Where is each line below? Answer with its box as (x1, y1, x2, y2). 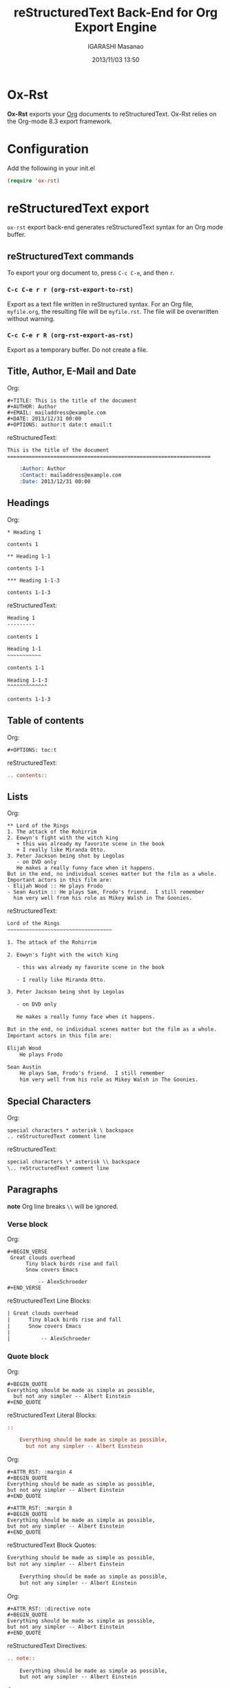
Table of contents (7, 715, 84, 727)
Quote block (7, 1351, 50, 1361)
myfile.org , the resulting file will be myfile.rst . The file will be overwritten (7, 307, 219, 315)
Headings (7, 497, 50, 509)
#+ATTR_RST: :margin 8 (7, 1505, 72, 1512)
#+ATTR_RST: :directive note (7, 1605, 91, 1612)
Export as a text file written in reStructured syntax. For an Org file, (7, 299, 194, 308)
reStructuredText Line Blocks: (7, 1296, 92, 1305)
